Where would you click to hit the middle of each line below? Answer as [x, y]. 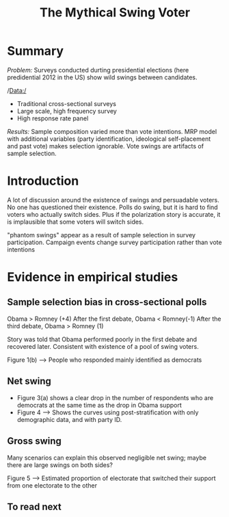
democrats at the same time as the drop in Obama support [99, 405]
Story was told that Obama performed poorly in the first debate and [102, 339]
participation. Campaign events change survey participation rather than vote [114, 242]
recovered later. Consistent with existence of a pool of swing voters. [103, 346]
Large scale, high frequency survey [67, 111]
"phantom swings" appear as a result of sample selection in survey [102, 235]
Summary [35, 51]
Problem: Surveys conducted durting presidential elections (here [98, 70]
